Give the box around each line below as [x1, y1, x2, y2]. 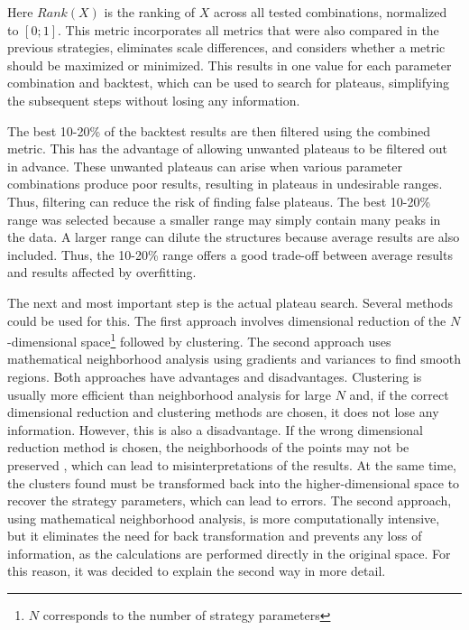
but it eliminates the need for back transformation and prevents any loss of [7, 526, 422, 545]
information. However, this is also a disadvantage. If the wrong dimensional [7, 420, 423, 439]
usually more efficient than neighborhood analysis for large [7, 384, 331, 403]
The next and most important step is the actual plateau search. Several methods [7, 292, 453, 311]
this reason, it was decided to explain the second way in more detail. [7, 561, 386, 580]
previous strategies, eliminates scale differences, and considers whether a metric [7, 38, 446, 57]
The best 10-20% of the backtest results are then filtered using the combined [7, 121, 431, 140]
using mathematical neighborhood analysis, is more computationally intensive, [7, 508, 440, 527]
